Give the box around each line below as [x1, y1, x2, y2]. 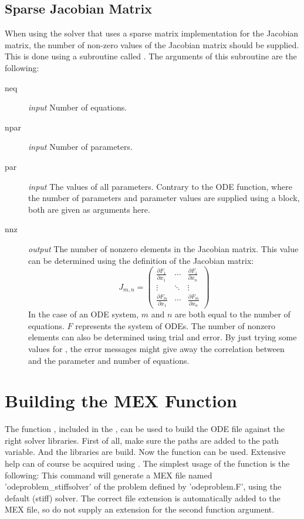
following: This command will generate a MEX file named [5, 468, 212, 481]
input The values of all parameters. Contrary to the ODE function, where [28, 180, 292, 192]
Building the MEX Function [5, 389, 238, 413]
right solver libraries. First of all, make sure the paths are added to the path [5, 434, 279, 446]
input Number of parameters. [28, 140, 133, 153]
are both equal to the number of [174, 308, 291, 320]
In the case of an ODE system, [28, 308, 139, 320]
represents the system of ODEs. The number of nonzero [75, 319, 276, 332]
